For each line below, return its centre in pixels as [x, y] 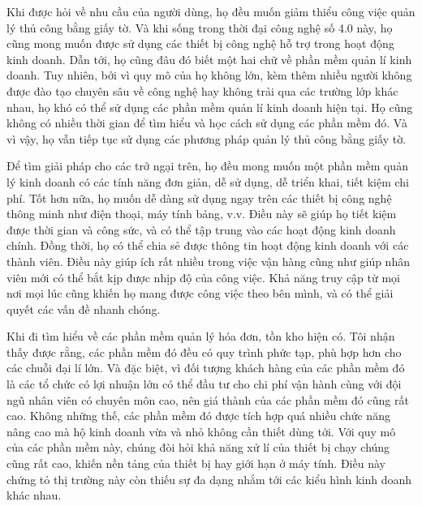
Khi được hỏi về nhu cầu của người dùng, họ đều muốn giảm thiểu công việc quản [211, 11]
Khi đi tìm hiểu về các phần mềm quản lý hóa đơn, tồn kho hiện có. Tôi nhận [201, 336]
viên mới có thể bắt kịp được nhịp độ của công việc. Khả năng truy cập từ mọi [204, 277]
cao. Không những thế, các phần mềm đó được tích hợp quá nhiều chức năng [198, 416]
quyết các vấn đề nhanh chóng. [84, 309]
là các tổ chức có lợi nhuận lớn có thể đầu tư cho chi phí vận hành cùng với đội [204, 384]
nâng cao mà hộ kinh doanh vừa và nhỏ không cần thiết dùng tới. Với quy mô [201, 431]
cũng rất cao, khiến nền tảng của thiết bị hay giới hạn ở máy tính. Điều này [196, 463]
